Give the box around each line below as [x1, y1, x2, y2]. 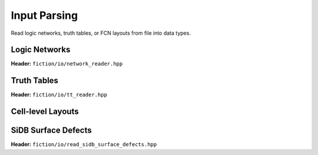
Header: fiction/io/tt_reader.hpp [11, 91, 107, 98]
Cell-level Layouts [11, 107, 79, 117]
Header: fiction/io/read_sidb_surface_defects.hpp [11, 141, 157, 148]
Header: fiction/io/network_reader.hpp [11, 60, 123, 67]
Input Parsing [11, 9, 78, 22]
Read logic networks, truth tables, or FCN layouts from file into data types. [11, 29, 191, 37]
